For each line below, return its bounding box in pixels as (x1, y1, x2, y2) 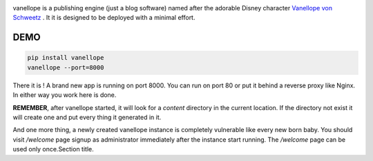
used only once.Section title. (12, 145, 94, 153)
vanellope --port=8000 (27, 63, 104, 72)
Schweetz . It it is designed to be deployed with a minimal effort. (12, 14, 195, 22)
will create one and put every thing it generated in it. (12, 113, 162, 121)
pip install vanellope (27, 54, 104, 62)
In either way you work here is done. (12, 91, 117, 99)
